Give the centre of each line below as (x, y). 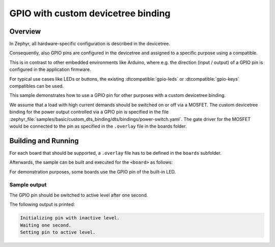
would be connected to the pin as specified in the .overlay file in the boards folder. (98, 126)
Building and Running (44, 141)
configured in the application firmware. (50, 69)
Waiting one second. (46, 225)
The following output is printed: (42, 205)
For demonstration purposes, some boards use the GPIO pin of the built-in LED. (93, 171)
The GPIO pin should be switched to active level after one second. (79, 195)
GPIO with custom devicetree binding (90, 13)
